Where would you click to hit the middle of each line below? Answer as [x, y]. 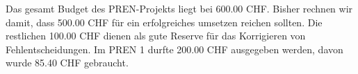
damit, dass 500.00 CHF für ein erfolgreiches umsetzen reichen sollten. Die [164, 22]
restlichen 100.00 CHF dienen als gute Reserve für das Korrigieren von [156, 36]
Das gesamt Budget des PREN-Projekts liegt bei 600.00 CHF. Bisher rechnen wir [179, 8]
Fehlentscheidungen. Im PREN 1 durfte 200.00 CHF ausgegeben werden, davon [174, 49]
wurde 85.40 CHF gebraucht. [67, 63]
